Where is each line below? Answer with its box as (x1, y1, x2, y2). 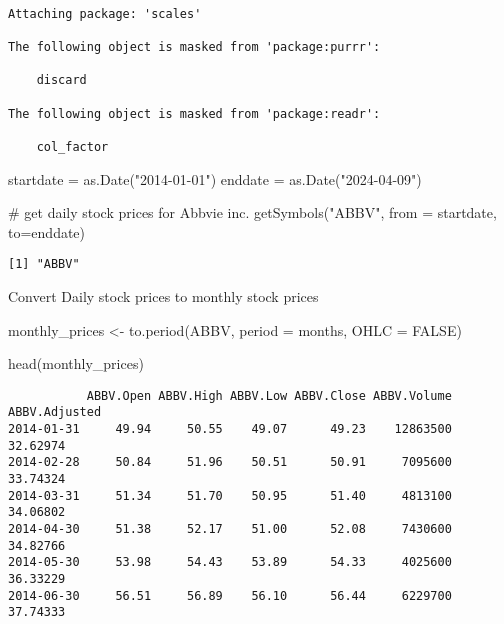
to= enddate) (8, 221, 86, 242)
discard (36, 73, 87, 88)
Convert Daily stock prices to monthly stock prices (8, 286, 319, 306)
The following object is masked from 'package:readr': (8, 106, 381, 121)
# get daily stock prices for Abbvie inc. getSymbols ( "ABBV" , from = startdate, (8, 202, 497, 223)
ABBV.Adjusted (8, 405, 102, 420)
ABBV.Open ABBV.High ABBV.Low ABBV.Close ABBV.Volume (86, 388, 452, 403)
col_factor (36, 139, 109, 154)
